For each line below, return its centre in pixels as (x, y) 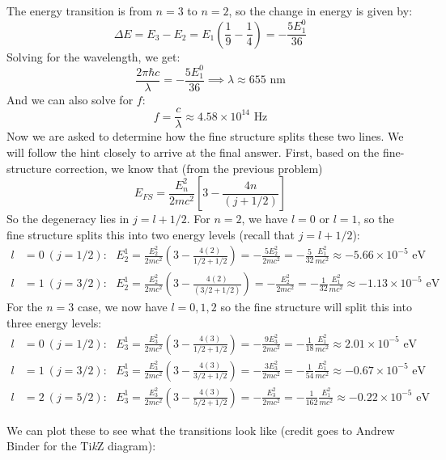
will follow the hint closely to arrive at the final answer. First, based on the (193, 152)
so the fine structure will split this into (316, 307)
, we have (265, 219)
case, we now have (122, 307)
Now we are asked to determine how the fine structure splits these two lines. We (205, 136)
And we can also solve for (70, 99)
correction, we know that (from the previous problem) (189, 168)
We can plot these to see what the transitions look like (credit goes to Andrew (201, 430)
